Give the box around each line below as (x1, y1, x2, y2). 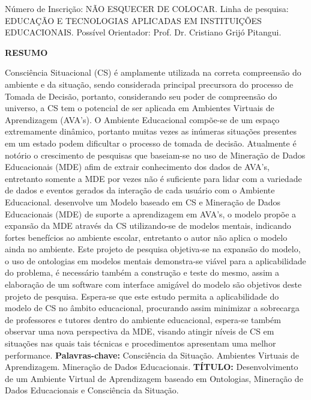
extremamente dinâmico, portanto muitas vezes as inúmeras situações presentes (5, 125, 297, 138)
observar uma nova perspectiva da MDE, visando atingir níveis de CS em (5, 325, 274, 338)
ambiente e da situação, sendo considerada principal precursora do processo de (5, 77, 294, 90)
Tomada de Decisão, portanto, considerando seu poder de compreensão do (5, 89, 277, 102)
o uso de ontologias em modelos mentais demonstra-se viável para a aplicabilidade (5, 254, 306, 267)
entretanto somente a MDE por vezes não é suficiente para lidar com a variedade (5, 172, 302, 184)
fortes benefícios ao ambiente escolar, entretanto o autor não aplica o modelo (5, 231, 288, 243)
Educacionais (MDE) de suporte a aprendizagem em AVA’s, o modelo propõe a (5, 207, 297, 220)
